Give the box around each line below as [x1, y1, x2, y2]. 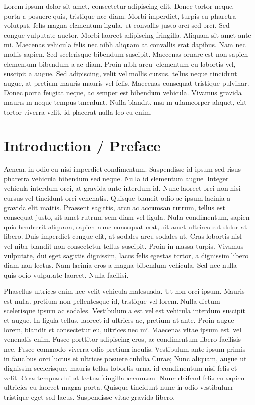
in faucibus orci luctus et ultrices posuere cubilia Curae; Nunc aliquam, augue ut [4, 353, 247, 363]
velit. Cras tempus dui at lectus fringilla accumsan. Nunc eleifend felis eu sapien [4, 372, 245, 382]
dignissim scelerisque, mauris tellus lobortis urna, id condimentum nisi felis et [4, 363, 237, 373]
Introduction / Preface [4, 135, 161, 155]
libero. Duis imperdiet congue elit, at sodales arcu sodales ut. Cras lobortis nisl [4, 231, 242, 241]
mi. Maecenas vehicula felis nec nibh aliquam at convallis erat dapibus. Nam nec [4, 39, 246, 50]
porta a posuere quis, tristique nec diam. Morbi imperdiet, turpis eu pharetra [4, 10, 236, 21]
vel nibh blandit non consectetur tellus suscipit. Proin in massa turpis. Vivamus [4, 241, 244, 251]
